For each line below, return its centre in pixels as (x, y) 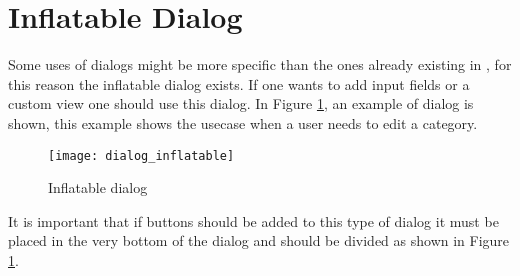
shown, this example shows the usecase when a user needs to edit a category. (243, 122)
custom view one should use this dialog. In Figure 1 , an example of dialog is (241, 103)
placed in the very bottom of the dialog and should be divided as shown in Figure (259, 240)
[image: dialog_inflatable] (141, 155)
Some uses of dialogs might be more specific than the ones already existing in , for (260, 64)
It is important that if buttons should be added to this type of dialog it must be (253, 220)
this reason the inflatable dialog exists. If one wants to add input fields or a (239, 83)
